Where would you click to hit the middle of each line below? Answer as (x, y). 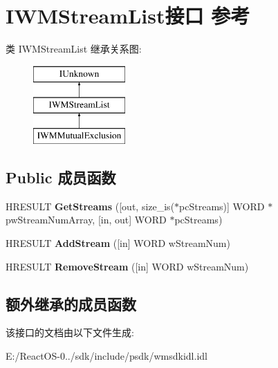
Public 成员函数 (61, 177)
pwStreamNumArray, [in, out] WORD (86, 220)
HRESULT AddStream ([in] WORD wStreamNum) (118, 243)
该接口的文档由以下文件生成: (70, 332)
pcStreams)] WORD (222, 206)
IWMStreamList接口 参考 (128, 16)
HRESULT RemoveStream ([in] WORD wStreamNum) (127, 266)
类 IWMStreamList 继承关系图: (74, 49)
